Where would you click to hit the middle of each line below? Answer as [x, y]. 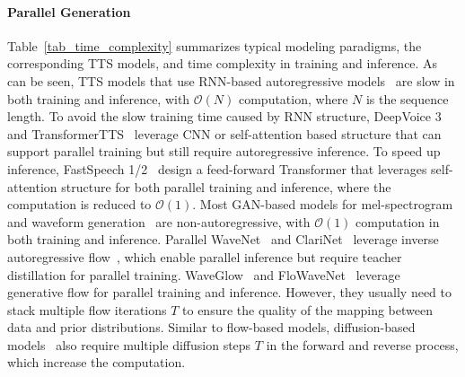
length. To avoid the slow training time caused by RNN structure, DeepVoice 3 [224, 116]
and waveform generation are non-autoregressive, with [159, 221]
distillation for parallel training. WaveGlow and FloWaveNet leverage [204, 274]
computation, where [293, 98]
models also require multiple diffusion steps [129, 344]
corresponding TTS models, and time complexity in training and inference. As [223, 63]
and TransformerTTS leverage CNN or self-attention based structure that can [224, 133]
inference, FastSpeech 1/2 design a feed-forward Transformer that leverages [217, 168]
